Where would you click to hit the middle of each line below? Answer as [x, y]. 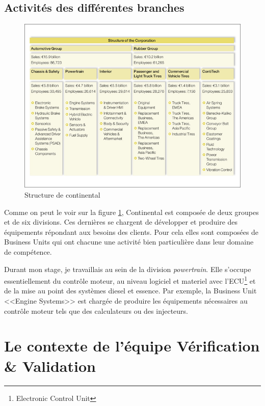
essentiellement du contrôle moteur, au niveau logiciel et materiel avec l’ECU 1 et [130, 280]
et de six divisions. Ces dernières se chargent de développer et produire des [121, 222]
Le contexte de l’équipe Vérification [132, 346]
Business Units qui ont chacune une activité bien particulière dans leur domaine [129, 242]
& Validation [50, 366]
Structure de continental [62, 195]
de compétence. [28, 251]
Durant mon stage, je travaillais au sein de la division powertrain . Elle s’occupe [128, 269]
